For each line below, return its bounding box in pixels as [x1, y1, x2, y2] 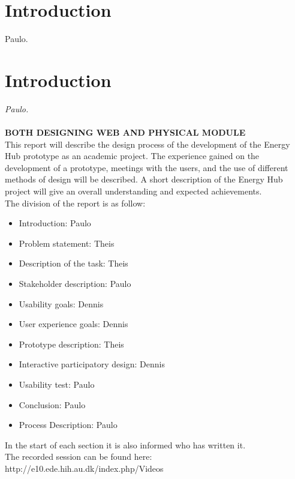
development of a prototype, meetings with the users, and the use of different [5, 161, 288, 173]
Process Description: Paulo [19, 418, 118, 431]
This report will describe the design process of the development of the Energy [5, 137, 290, 150]
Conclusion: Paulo [19, 398, 86, 411]
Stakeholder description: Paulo [19, 277, 131, 289]
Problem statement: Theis [19, 236, 115, 249]
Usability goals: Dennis [19, 297, 104, 310]
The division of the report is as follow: [5, 196, 146, 209]
